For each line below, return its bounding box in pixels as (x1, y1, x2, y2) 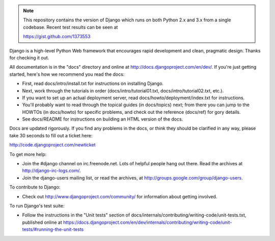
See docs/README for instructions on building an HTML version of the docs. (22, 116, 183, 122)
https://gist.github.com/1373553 (23, 34, 91, 40)
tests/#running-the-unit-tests (22, 226, 84, 232)
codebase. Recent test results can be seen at (23, 24, 118, 30)
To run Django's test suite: (9, 202, 65, 208)
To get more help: (9, 151, 47, 157)
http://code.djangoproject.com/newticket (9, 142, 96, 148)
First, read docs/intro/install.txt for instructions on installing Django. (22, 80, 164, 86)
